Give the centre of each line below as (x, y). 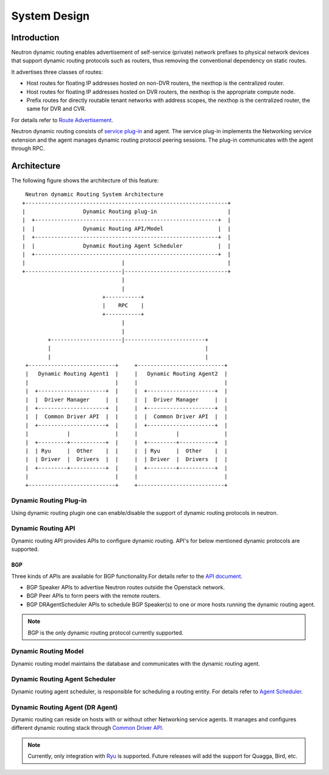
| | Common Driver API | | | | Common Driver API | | (126, 417)
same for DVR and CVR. (56, 109)
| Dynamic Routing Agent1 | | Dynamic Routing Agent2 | (126, 374)
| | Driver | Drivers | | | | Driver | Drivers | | (126, 459)
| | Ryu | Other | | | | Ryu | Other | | (126, 451)
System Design (51, 16)
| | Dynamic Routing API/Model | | (126, 228)
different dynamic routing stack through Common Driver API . (87, 728)
